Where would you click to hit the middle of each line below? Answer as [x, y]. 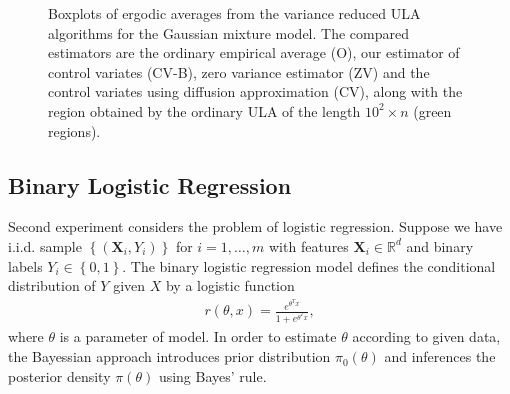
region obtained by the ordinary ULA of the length [204, 110]
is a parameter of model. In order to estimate [198, 336]
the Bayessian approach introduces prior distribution [169, 356]
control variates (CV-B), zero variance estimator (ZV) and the [239, 71]
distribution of [52, 285]
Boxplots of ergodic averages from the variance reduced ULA [234, 13]
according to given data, [426, 336]
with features [309, 245]
